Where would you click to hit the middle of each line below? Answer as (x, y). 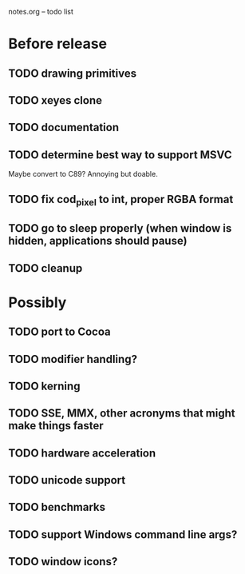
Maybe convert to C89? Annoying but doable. (83, 174)
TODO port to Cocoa (59, 332)
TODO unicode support (67, 480)
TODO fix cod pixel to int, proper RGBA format (121, 200)
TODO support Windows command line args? (123, 534)
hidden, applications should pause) (98, 241)
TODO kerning (44, 386)
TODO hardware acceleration (82, 453)
